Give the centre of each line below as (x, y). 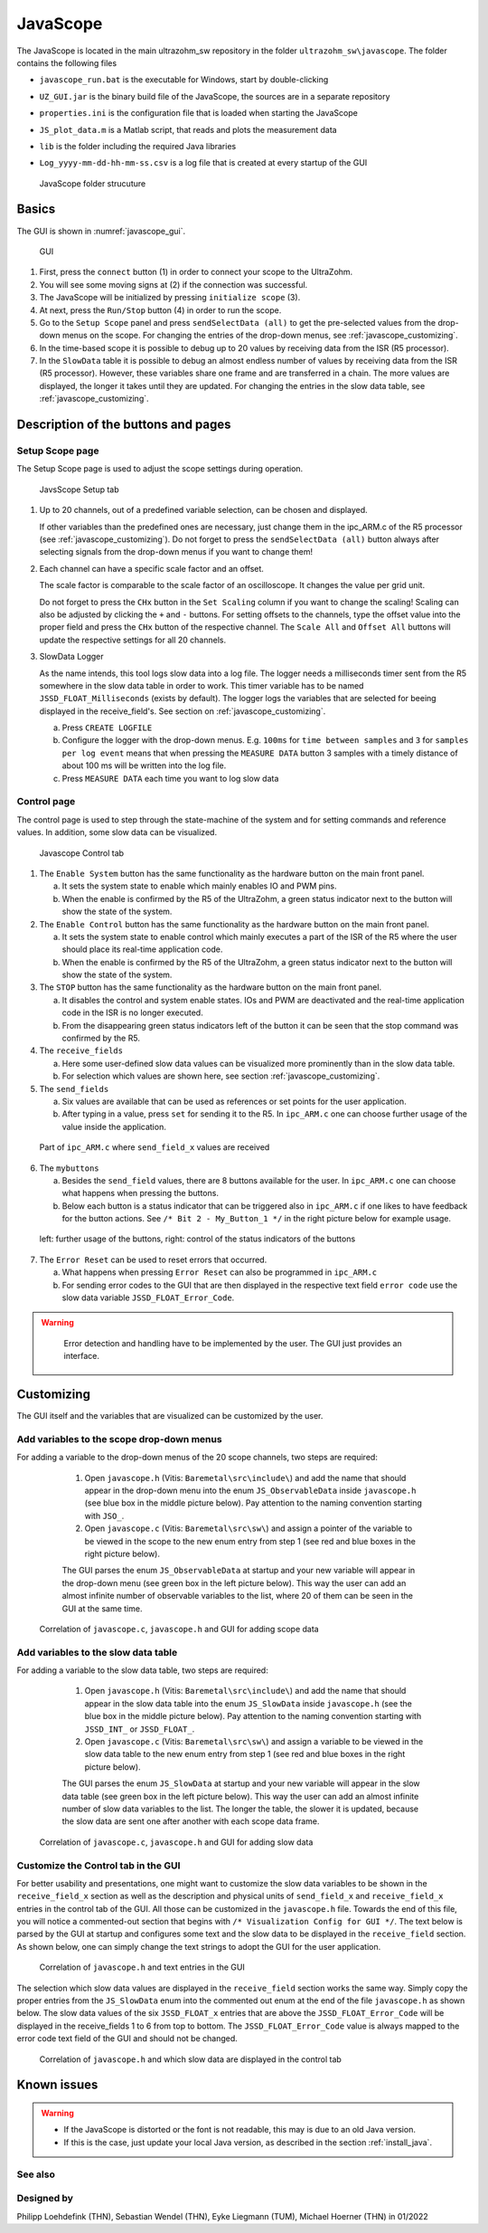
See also (36, 2174)
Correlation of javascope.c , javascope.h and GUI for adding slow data (176, 1842)
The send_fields (74, 1088)
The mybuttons (69, 1168)
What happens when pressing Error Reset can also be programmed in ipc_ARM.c (220, 1272)
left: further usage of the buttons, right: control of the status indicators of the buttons (197, 1239)
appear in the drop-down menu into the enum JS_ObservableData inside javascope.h (250, 1491)
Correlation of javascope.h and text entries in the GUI (142, 1967)
